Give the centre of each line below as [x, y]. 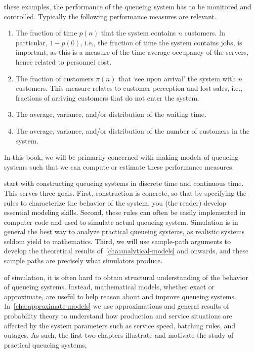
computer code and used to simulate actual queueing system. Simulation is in [121, 222]
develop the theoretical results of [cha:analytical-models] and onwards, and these [126, 251]
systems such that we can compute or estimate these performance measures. [119, 166]
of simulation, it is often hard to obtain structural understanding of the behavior [126, 277]
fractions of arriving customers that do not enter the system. [107, 97]
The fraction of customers [55, 78]
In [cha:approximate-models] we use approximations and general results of [117, 306]
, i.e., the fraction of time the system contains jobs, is [161, 42]
